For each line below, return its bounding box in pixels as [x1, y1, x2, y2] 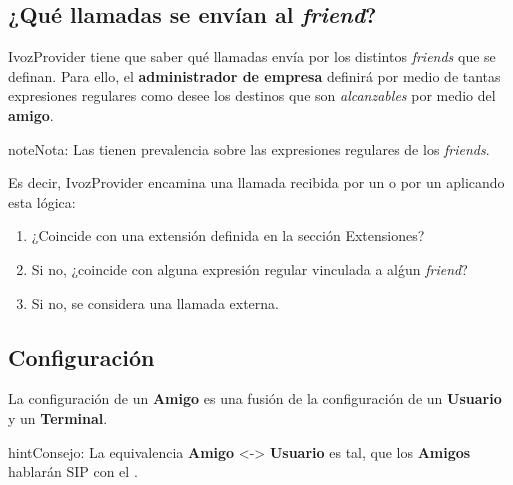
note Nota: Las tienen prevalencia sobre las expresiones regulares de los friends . [8, 138, 490, 159]
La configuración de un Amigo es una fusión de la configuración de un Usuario [8, 388, 502, 409]
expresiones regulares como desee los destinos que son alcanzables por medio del [8, 85, 496, 106]
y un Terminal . [8, 407, 108, 428]
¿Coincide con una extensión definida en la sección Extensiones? [31, 225, 425, 246]
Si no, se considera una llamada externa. [31, 292, 279, 313]
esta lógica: [8, 191, 76, 212]
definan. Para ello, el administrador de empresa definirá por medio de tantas [8, 65, 501, 86]
